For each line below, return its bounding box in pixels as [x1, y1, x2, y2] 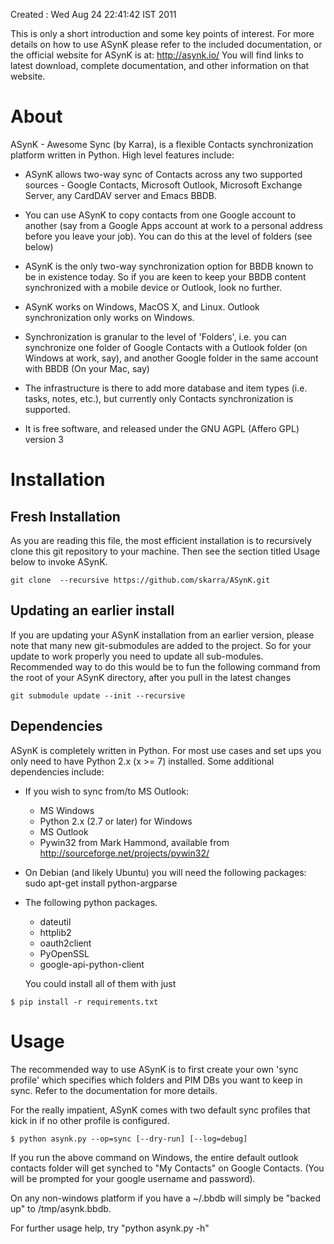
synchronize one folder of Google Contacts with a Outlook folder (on [24, 341, 308, 353]
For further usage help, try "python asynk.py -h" [10, 1222, 210, 1234]
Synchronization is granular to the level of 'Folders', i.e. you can [24, 330, 287, 343]
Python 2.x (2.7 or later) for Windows [39, 815, 193, 827]
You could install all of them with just [24, 977, 177, 989]
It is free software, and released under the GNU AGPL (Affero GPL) [24, 422, 300, 434]
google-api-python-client [39, 958, 145, 970]
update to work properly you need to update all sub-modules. [10, 650, 264, 662]
